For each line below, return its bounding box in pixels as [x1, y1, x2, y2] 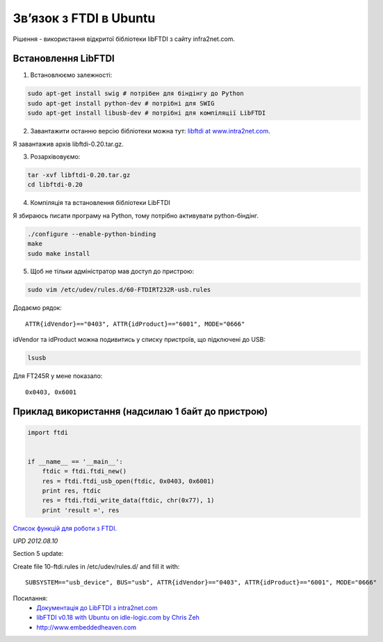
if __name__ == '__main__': [27, 457, 123, 466]
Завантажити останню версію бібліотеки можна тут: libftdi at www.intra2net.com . [30, 127, 270, 135]
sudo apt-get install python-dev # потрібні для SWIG [27, 99, 215, 107]
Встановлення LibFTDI [13, 53, 115, 65]
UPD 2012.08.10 [13, 537, 58, 545]
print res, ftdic [42, 486, 101, 495]
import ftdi [27, 428, 69, 436]
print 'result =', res [42, 506, 120, 514]
